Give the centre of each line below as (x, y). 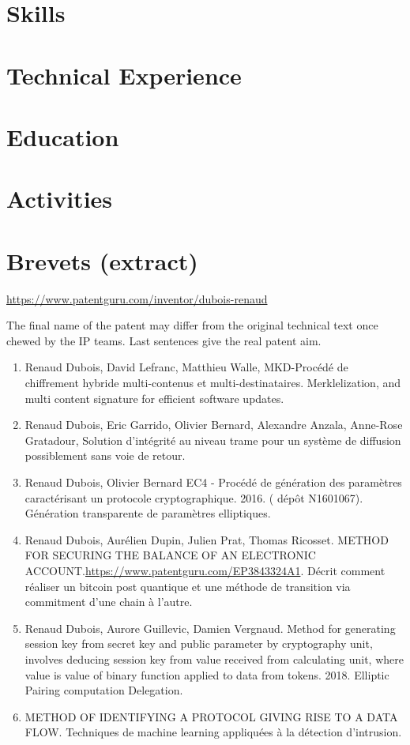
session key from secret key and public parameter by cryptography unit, (199, 643)
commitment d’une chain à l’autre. (109, 602)
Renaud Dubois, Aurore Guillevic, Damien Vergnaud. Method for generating (210, 628)
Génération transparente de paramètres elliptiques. (148, 513)
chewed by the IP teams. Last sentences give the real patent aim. (164, 340)
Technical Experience (124, 75)
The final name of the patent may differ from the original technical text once (192, 325)
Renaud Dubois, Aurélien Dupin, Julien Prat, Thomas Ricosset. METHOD (207, 539)
